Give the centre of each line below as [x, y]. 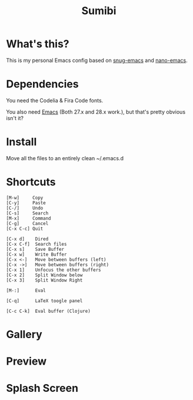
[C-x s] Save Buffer [35, 249]
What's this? [38, 44]
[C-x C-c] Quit [25, 229]
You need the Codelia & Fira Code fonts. [55, 100]
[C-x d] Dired [27, 239]
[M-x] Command [29, 218]
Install [21, 142]
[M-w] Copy [25, 198]
